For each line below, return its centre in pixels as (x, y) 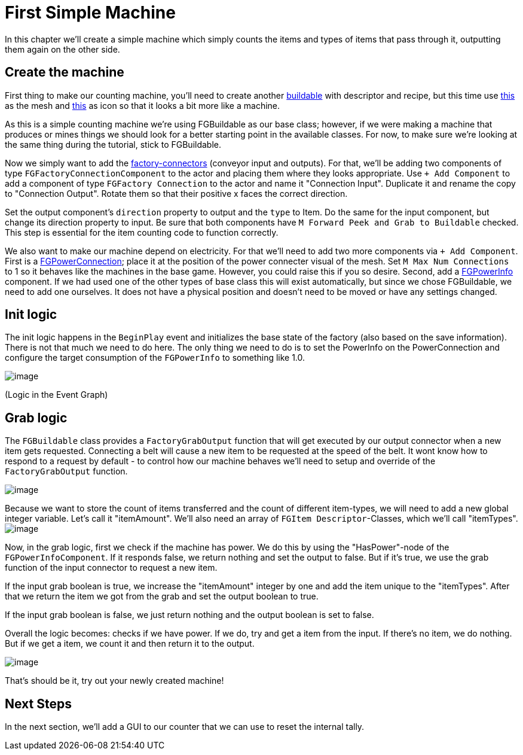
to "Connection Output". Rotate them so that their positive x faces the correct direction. (176, 193)
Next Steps (38, 704)
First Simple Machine (90, 13)
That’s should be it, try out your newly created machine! (114, 681)
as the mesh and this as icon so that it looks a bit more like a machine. (143, 105)
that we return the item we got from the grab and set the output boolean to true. (162, 596)
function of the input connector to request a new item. (111, 568)
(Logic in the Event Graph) (56, 395)
